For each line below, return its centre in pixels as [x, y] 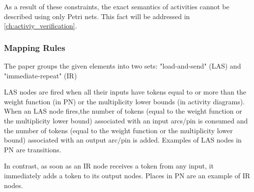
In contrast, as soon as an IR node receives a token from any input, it [109, 166]
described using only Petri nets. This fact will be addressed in [97, 16]
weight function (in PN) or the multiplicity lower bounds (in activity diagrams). [125, 101]
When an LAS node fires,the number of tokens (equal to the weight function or [123, 111]
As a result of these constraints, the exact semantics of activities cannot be [117, 6]
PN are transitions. [33, 149]
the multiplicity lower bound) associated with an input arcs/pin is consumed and [126, 120]
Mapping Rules [35, 47]
